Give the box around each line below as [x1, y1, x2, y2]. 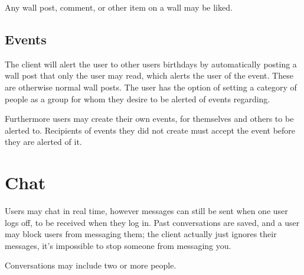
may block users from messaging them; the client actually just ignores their [5, 228, 277, 240]
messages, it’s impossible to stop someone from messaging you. [5, 239, 231, 251]
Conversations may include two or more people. [5, 259, 176, 271]
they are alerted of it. [5, 135, 82, 148]
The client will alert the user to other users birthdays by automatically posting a [5, 57, 297, 70]
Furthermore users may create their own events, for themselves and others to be [5, 112, 294, 125]
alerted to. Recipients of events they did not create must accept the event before [5, 124, 296, 136]
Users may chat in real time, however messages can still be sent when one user [5, 205, 288, 217]
